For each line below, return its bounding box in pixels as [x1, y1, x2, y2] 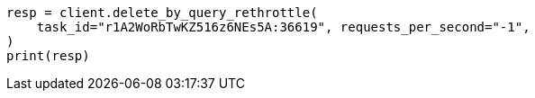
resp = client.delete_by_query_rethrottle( [6, 5, 318, 20]
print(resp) [6, 49, 90, 63]
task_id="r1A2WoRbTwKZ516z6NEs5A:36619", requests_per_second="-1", [36, 20, 530, 34]
